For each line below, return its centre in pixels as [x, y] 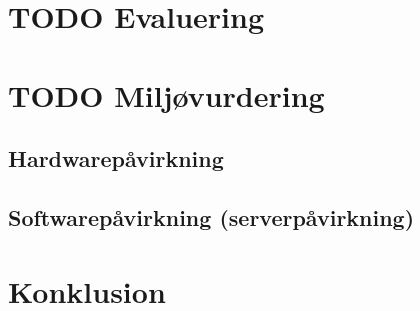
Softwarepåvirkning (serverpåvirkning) [211, 216]
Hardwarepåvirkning [116, 158]
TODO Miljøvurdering [166, 94]
